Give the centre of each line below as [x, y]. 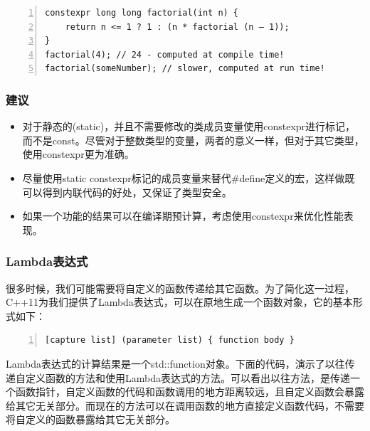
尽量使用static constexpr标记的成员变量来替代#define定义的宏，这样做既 [189, 177]
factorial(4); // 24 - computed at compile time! [165, 54]
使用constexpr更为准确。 [78, 154]
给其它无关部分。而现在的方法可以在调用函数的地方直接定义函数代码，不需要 [185, 405]
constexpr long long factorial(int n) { [142, 13]
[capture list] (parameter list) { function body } [170, 340]
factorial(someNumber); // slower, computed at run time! [185, 69]
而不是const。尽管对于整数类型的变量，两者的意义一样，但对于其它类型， [193, 140]
